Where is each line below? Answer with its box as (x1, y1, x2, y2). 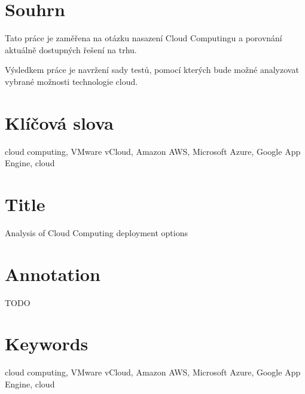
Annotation (5, 261, 100, 286)
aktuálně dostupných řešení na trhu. (5, 43, 137, 56)
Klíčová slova (5, 110, 114, 135)
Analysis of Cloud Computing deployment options (5, 226, 188, 239)
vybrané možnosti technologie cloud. (5, 75, 138, 87)
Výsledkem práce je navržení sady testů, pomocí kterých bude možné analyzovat (5, 63, 299, 76)
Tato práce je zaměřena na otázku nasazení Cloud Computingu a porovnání (5, 32, 282, 44)
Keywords (5, 331, 89, 356)
